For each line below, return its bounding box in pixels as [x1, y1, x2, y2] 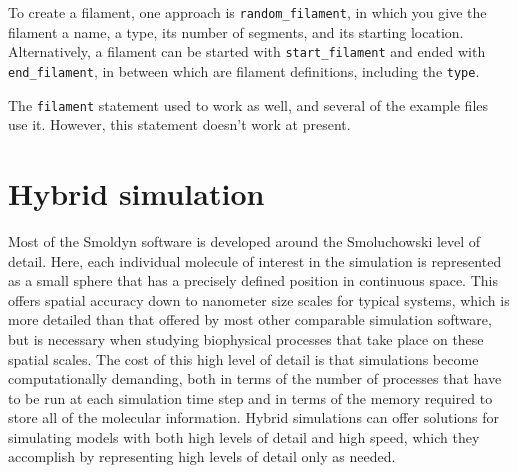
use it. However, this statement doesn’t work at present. [8, 114, 351, 135]
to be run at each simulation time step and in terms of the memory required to [8, 387, 493, 408]
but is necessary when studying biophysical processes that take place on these [8, 328, 484, 349]
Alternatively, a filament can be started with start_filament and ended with [8, 41, 486, 62]
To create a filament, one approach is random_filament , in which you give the [8, 2, 487, 22]
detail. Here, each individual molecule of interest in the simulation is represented [8, 250, 502, 271]
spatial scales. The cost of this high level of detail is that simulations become [8, 348, 479, 369]
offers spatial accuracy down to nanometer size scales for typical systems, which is [8, 289, 510, 310]
